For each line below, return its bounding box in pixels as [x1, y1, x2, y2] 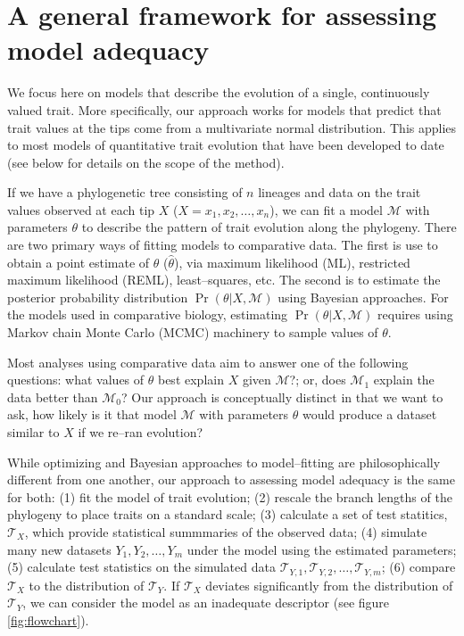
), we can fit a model [269, 200, 383, 219]
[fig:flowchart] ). [7, 610, 89, 629]
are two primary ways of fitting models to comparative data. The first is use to [7, 235, 438, 254]
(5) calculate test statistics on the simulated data [7, 558, 276, 576]
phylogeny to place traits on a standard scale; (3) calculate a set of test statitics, [7, 505, 448, 524]
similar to [7, 423, 60, 441]
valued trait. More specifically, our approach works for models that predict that [7, 100, 442, 119]
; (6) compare [381, 558, 456, 576]
